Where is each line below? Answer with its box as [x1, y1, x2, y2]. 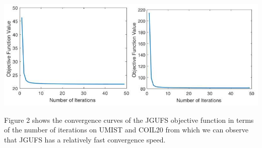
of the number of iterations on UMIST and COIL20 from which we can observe [4, 124, 249, 135]
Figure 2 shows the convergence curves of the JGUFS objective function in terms [4, 114, 254, 125]
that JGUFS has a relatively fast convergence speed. [4, 134, 166, 144]
